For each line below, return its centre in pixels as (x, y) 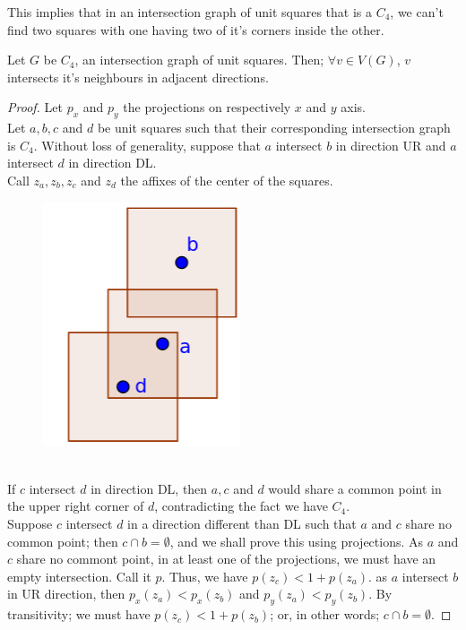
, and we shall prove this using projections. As (297, 541)
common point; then (63, 541)
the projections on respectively (207, 107)
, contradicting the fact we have (241, 506)
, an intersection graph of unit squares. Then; (199, 60)
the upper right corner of (76, 506)
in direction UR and (391, 145)
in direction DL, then (149, 488)
